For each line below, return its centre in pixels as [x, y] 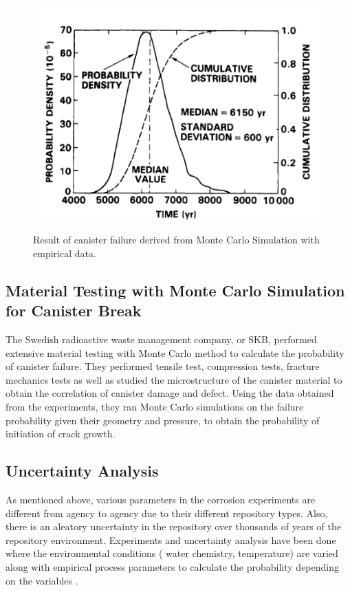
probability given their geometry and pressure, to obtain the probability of [163, 420]
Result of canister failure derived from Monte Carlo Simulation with [176, 240]
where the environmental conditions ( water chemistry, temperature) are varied [172, 553]
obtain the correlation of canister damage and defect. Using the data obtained [170, 393]
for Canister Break [74, 310]
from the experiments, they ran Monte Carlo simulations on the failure [155, 406]
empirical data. [65, 253]
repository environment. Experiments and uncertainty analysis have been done [171, 539]
